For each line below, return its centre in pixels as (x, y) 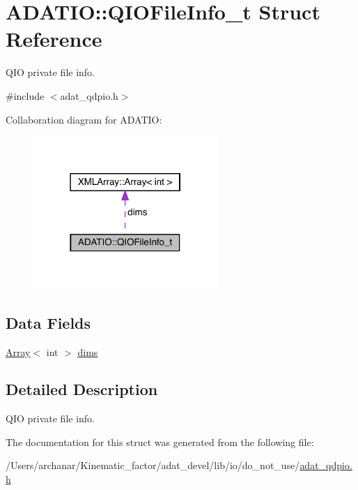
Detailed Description (82, 389)
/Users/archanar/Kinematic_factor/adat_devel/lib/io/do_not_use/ (153, 465)
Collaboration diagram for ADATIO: (84, 119)
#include (25, 95)
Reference (54, 39)
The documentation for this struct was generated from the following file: (160, 441)
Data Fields (48, 322)
